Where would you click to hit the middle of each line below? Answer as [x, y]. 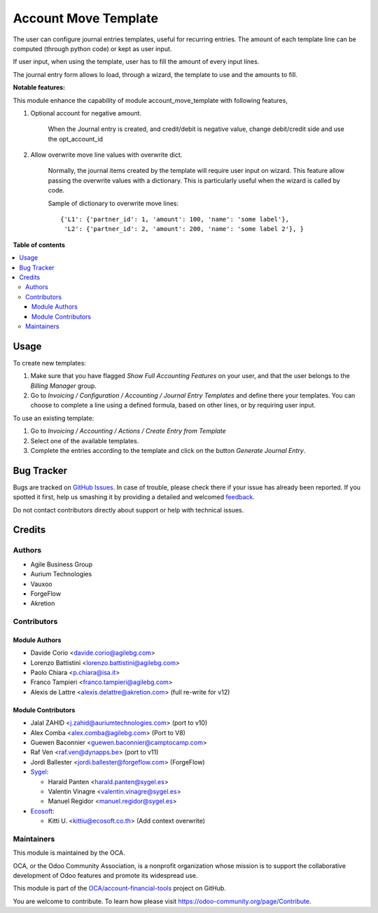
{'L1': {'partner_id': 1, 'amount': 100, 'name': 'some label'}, [175, 219]
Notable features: [39, 88]
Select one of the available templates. [85, 440]
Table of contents [39, 244]
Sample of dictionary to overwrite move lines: [113, 203]
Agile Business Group [62, 564]
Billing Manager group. [64, 386]
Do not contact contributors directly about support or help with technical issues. [128, 510]
